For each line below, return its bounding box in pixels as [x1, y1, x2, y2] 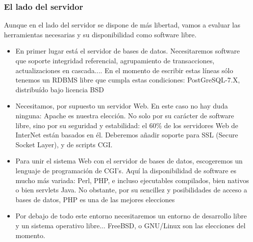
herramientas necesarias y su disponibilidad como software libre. [4, 29, 197, 39]
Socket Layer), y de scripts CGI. [15, 139, 113, 149]
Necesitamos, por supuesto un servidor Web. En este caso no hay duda [15, 101, 228, 111]
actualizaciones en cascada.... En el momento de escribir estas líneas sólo [15, 65, 233, 75]
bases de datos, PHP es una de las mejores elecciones [15, 194, 175, 204]
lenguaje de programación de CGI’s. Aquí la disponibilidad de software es [15, 165, 236, 175]
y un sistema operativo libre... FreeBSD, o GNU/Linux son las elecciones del [15, 220, 246, 230]
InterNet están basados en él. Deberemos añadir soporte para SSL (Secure [15, 130, 238, 140]
